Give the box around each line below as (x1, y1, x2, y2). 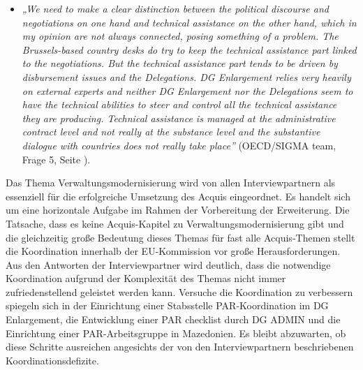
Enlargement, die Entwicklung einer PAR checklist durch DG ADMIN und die (6, 312, 341, 327)
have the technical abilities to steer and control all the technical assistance (22, 97, 337, 112)
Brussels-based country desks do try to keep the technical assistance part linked (22, 42, 357, 57)
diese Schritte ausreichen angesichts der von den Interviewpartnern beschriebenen (6, 339, 354, 354)
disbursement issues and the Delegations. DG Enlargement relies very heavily (22, 69, 351, 84)
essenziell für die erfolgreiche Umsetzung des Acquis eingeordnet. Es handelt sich (6, 188, 350, 203)
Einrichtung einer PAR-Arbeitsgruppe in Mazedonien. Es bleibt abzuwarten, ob (6, 325, 346, 340)
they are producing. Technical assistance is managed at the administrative (22, 110, 336, 125)
